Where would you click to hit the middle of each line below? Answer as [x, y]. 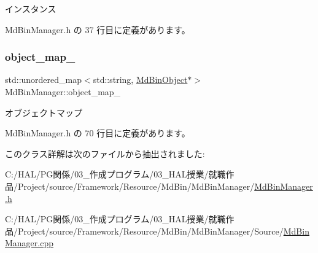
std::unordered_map [44, 80]
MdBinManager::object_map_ [63, 91]
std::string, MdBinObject [140, 80]
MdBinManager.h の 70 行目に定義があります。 [98, 133]
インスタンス [31, 9]
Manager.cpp [29, 243]
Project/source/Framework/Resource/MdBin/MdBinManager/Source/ [150, 231]
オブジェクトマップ [44, 112]
